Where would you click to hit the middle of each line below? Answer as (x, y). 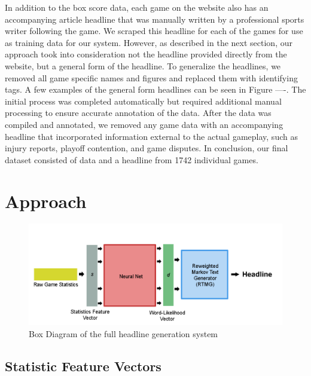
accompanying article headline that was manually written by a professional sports (155, 19)
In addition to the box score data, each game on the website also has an (137, 7)
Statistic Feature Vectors (83, 366)
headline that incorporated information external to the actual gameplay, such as (151, 136)
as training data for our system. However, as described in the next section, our (149, 42)
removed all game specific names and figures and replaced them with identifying (151, 77)
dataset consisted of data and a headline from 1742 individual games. (132, 159)
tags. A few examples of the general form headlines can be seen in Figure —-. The (155, 89)
